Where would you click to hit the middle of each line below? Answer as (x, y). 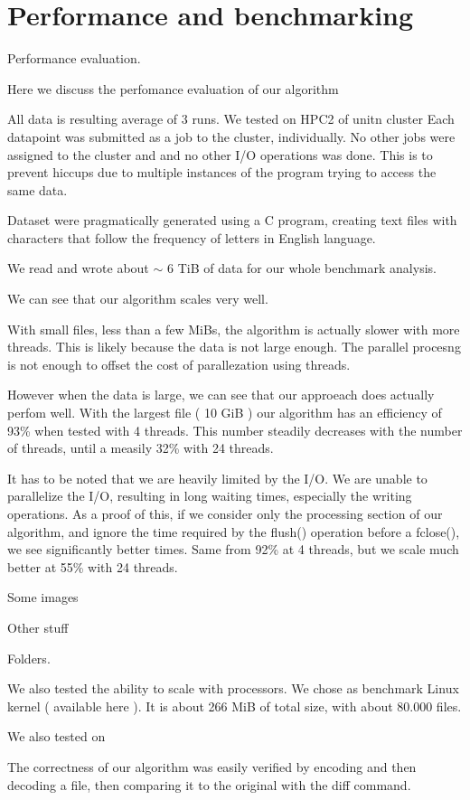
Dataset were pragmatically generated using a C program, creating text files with (232, 220)
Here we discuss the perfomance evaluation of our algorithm (173, 88)
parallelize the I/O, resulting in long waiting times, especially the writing (210, 496)
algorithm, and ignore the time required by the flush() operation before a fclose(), (234, 531)
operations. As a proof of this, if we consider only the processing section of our (225, 513)
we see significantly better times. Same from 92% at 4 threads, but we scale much (233, 549)
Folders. (29, 658)
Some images (43, 597)
